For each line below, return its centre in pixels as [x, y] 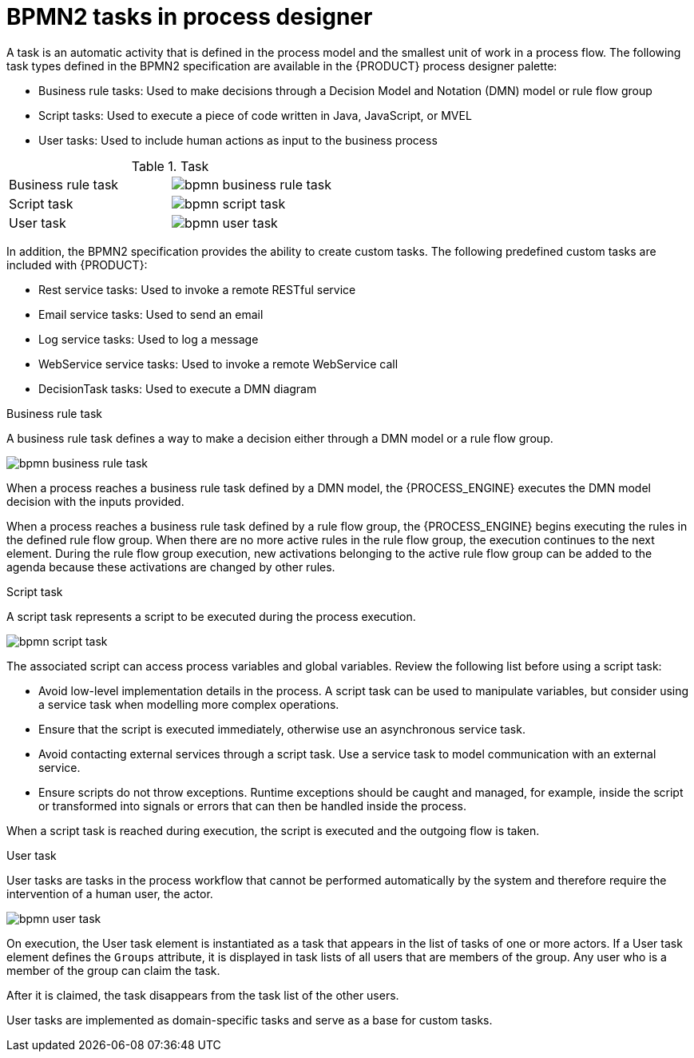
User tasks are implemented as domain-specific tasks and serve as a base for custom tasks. [250, 1020]
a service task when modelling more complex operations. [189, 704]
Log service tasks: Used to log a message [149, 339]
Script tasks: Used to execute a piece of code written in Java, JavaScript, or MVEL [255, 115]
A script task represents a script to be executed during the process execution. [211, 616]
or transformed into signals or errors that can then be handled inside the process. [252, 805]
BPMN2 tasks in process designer [190, 17]
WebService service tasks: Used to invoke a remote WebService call [218, 364]
